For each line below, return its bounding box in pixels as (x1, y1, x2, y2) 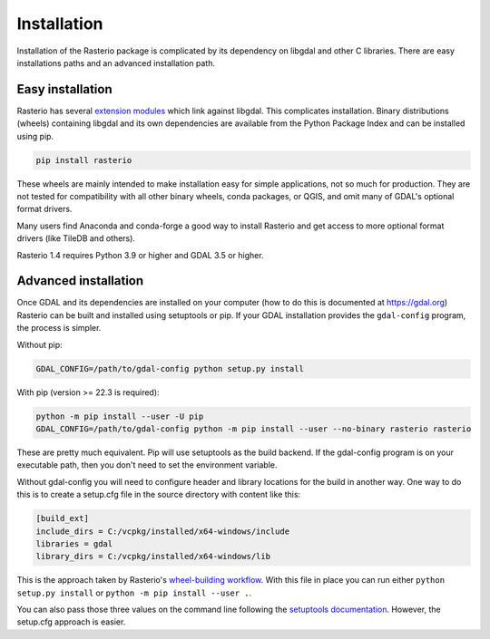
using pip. (16, 131, 54, 141)
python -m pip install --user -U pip (35, 411, 204, 421)
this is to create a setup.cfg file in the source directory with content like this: (16, 489, 301, 500)
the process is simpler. (16, 323, 102, 334)
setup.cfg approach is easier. (16, 616, 126, 627)
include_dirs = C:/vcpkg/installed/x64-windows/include (35, 526, 290, 537)
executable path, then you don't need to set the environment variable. (16, 460, 278, 470)
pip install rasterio (35, 155, 132, 165)
